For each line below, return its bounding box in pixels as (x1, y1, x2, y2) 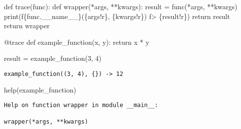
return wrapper (4, 20, 50, 31)
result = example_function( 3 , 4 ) (4, 53, 101, 63)
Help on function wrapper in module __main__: (4, 102, 158, 109)
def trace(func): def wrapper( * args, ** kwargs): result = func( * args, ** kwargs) (4, 1, 238, 11)
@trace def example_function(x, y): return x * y (4, 37, 149, 47)
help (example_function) (4, 84, 76, 94)
